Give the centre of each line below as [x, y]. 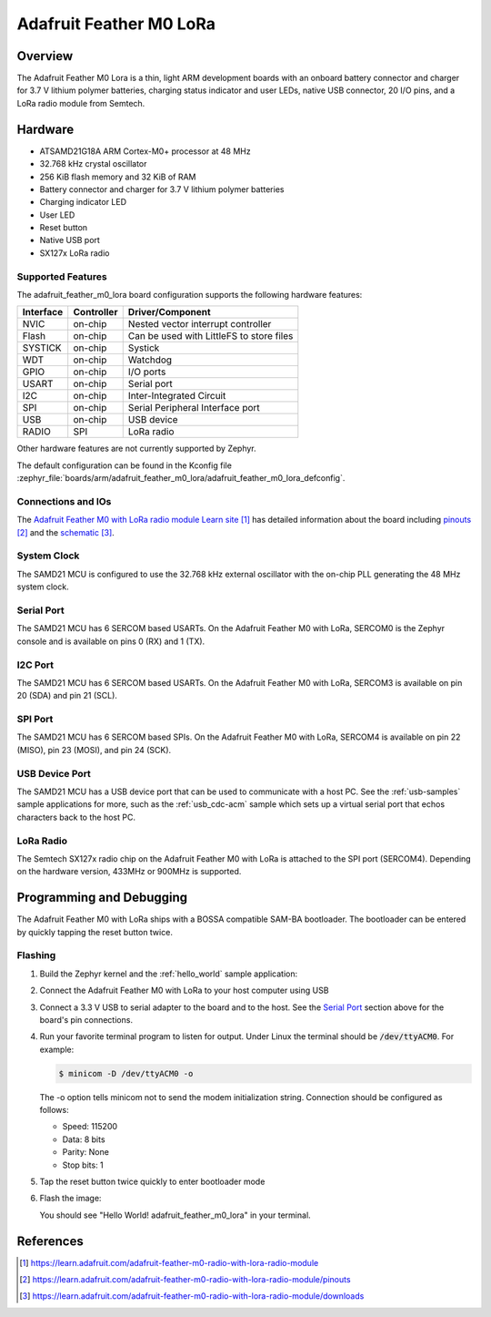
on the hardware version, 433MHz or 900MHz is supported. [129, 872]
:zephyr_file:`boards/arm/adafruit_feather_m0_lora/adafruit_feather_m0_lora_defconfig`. [181, 478]
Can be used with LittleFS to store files [210, 336]
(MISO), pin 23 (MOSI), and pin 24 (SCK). [94, 750]
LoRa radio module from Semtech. [81, 103]
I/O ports [147, 372]
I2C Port [35, 665]
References [50, 1241]
